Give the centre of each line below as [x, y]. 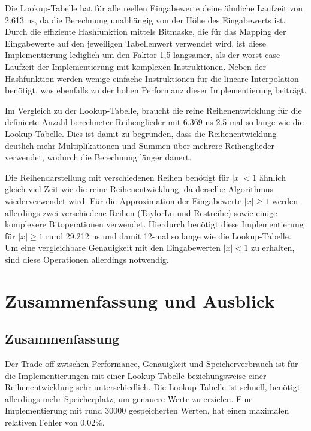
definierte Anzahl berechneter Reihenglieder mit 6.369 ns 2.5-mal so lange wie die [154, 122]
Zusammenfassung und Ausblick [140, 300]
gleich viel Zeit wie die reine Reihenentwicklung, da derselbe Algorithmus [139, 189]
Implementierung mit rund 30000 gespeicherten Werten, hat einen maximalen [147, 410]
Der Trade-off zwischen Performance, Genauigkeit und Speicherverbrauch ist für [152, 364]
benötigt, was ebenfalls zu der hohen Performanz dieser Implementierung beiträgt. [156, 90]
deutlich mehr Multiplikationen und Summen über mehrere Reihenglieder [140, 145]
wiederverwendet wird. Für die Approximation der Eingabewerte [123, 200]
